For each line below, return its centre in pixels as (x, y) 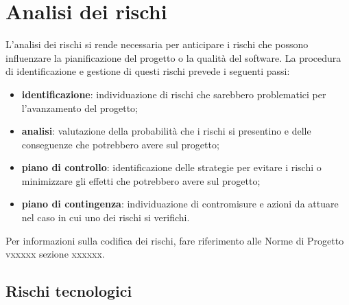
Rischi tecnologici (69, 291)
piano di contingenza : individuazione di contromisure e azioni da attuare (180, 204)
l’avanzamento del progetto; (80, 108)
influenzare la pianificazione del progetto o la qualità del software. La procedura (173, 57)
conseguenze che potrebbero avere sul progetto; (120, 144)
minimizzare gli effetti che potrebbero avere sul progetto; (141, 180)
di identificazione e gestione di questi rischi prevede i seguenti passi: (148, 71)
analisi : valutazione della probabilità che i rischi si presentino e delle (166, 131)
